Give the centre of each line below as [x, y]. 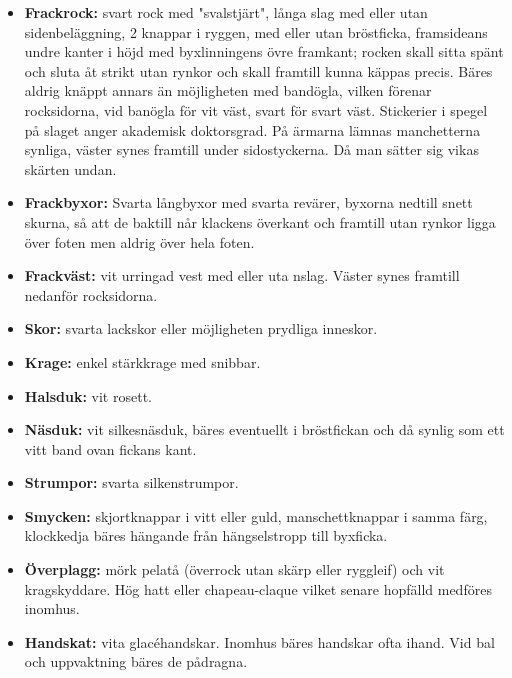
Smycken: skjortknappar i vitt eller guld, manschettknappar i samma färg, [256, 515]
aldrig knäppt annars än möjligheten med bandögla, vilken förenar [228, 90]
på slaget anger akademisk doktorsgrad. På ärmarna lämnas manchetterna [252, 129]
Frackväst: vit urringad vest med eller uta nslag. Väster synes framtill [242, 275]
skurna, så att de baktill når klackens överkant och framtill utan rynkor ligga [260, 221]
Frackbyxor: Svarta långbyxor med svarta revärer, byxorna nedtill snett [248, 202]
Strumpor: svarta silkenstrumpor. [131, 482]
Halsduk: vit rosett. [88, 395]
